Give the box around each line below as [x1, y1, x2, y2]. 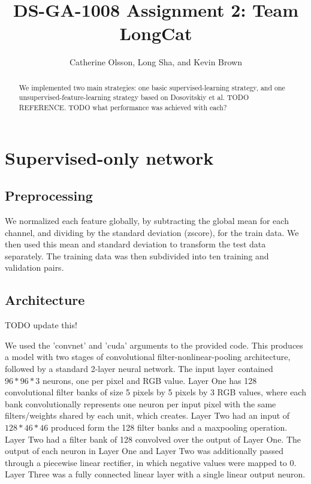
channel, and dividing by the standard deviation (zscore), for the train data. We [5, 226, 299, 238]
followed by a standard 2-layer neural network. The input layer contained [5, 362, 273, 375]
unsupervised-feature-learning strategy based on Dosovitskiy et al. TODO [19, 92, 249, 102]
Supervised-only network [5, 145, 214, 170]
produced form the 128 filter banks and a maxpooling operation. [50, 421, 288, 433]
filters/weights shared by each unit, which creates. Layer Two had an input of [5, 409, 290, 422]
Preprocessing [5, 186, 93, 205]
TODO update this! [5, 319, 77, 331]
